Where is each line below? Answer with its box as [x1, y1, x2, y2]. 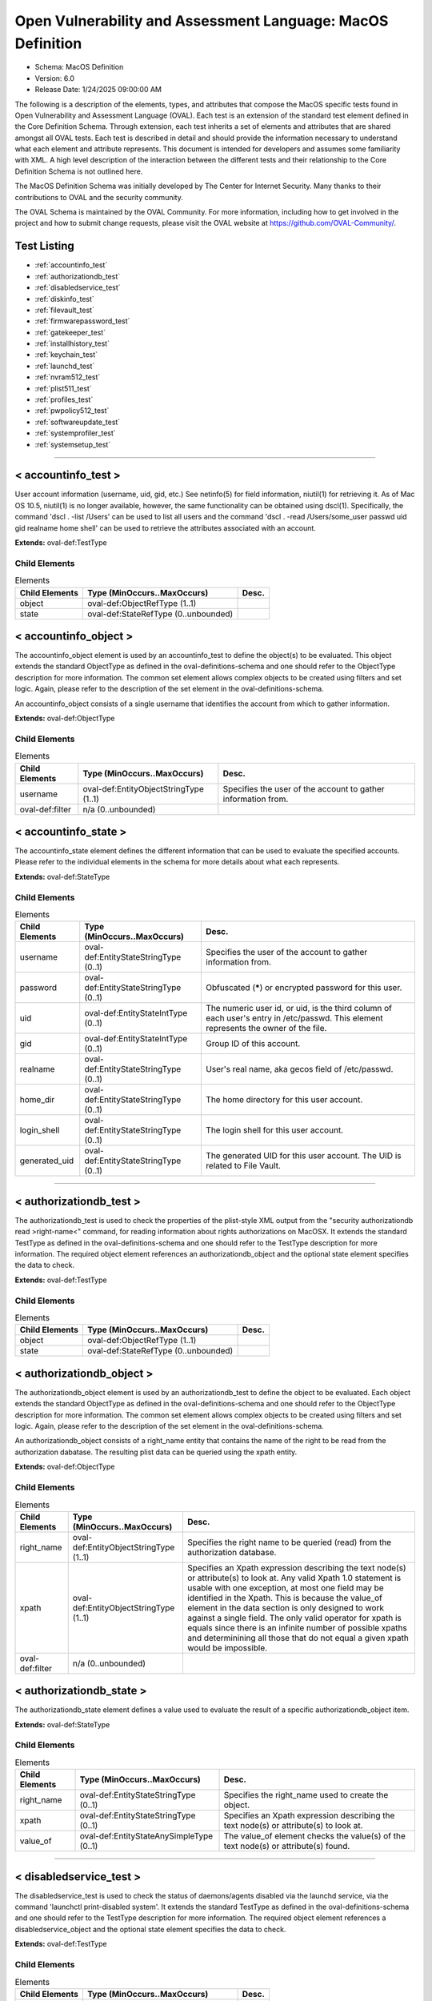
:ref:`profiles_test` [34, 395, 94, 404]
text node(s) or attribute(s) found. [223, 1841, 350, 1852]
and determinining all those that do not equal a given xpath [187, 1632, 410, 1643]
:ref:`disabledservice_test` [34, 283, 121, 292]
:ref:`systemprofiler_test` [34, 428, 116, 438]
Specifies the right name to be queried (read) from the [187, 1537, 392, 1548]
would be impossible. [187, 1642, 268, 1653]
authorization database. [187, 1546, 277, 1558]
